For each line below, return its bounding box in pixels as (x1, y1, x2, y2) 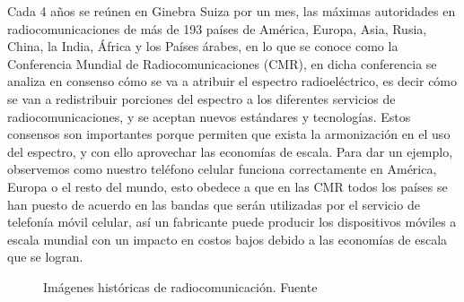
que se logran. (7, 247, 83, 266)
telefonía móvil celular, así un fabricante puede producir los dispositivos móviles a (7, 212, 457, 231)
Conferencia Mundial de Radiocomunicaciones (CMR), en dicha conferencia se (7, 54, 437, 73)
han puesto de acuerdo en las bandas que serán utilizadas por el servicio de (7, 194, 420, 213)
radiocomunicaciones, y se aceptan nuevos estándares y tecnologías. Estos (7, 107, 411, 125)
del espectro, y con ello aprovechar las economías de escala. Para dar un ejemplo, (7, 142, 453, 160)
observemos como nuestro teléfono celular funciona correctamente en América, (7, 160, 437, 178)
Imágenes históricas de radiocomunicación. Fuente (43, 277, 318, 296)
